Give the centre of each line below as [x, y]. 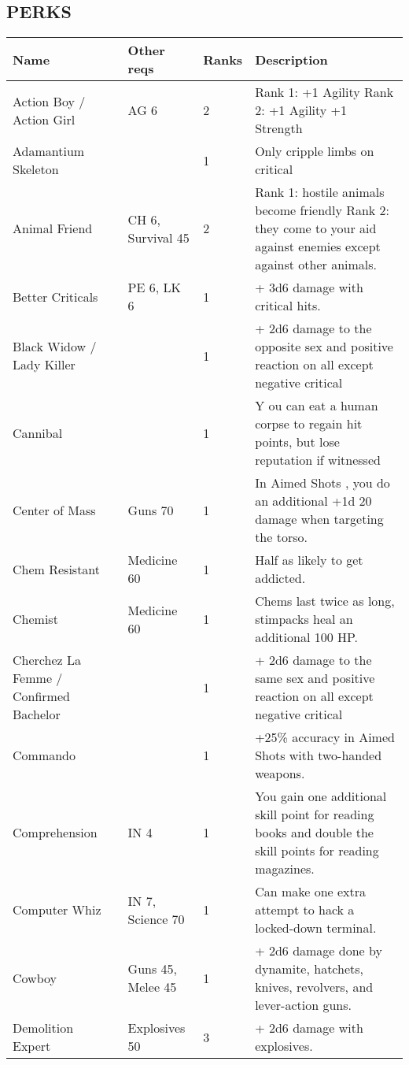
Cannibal [38, 432]
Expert [32, 1046]
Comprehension [55, 833]
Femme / [38, 678]
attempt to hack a [305, 910]
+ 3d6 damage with [309, 288]
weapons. [280, 774]
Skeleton [36, 169]
